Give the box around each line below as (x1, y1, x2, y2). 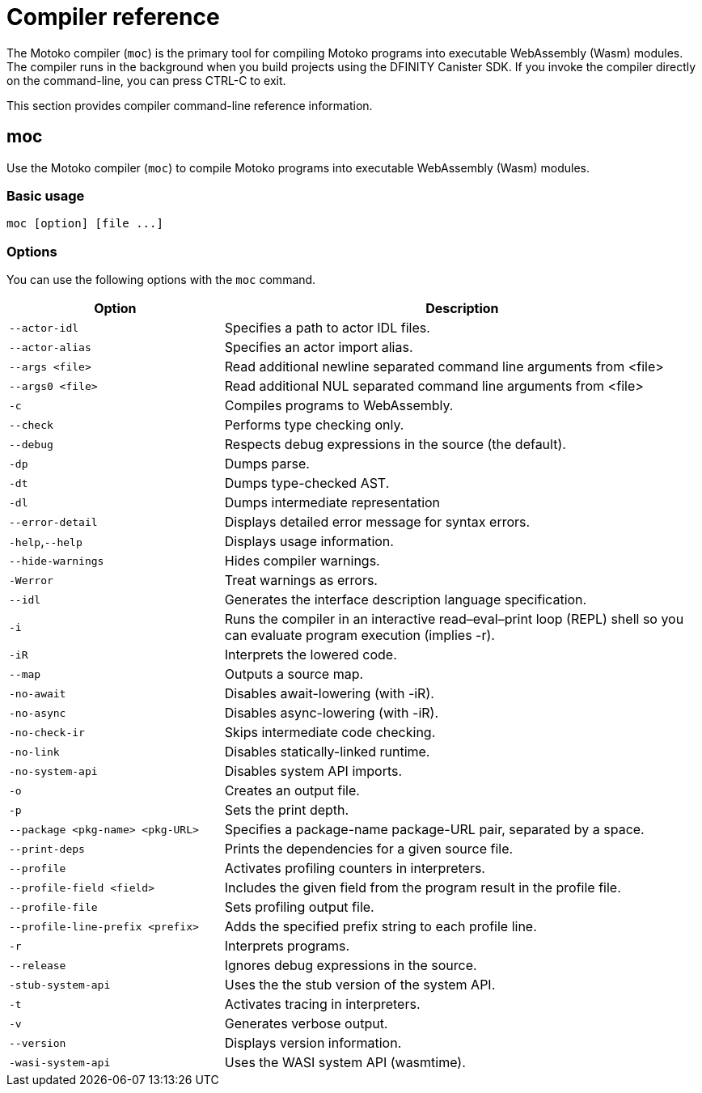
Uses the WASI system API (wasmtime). (224, 1054, 466, 1071)
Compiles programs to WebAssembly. (224, 397, 454, 414)
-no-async (9, 706, 66, 719)
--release (9, 959, 66, 972)
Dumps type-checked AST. (224, 475, 390, 492)
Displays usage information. (224, 533, 394, 550)
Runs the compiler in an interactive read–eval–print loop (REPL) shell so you (224, 611, 684, 628)
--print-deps (9, 842, 85, 855)
